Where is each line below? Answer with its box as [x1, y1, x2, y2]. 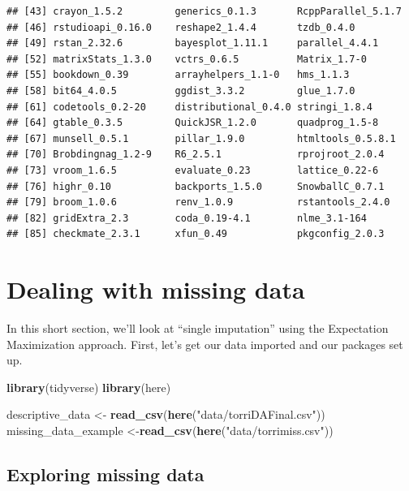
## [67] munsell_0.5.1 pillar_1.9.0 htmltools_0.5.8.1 [6, 132, 396, 144]
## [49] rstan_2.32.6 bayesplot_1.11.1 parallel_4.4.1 [6, 37, 379, 50]
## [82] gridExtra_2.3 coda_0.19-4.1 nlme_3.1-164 [6, 212, 367, 224]
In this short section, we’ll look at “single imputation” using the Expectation [6, 320, 389, 337]
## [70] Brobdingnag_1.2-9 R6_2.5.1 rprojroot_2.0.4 [6, 149, 385, 161]
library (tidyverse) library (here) [6, 378, 171, 395]
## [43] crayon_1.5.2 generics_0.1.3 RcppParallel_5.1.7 [6, 6, 402, 17]
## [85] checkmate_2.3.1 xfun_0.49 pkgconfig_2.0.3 [6, 228, 385, 240]
